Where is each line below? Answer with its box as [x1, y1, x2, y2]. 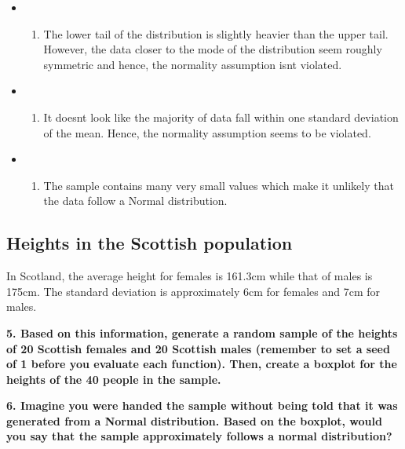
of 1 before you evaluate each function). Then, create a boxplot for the [6, 356, 397, 372]
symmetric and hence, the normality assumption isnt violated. [43, 56, 342, 72]
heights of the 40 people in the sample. [6, 371, 221, 387]
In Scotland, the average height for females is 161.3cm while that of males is [6, 268, 373, 284]
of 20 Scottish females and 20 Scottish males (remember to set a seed [6, 340, 390, 356]
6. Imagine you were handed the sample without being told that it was [6, 397, 398, 414]
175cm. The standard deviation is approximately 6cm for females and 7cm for [6, 283, 380, 299]
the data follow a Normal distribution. [43, 192, 228, 209]
